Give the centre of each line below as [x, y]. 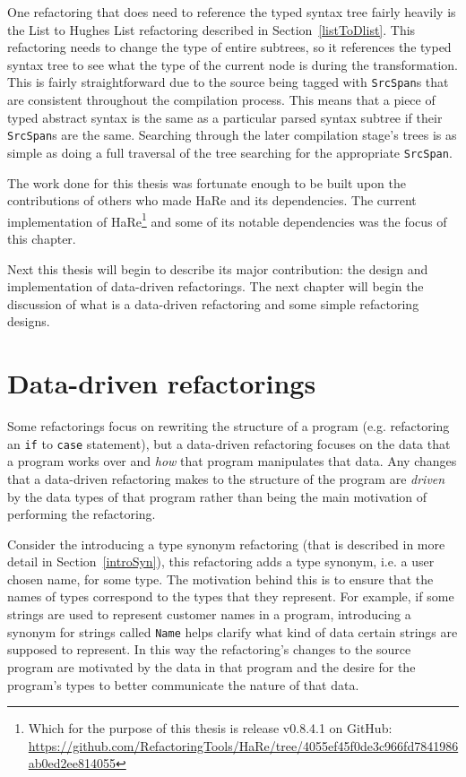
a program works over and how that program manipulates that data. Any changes [232, 461]
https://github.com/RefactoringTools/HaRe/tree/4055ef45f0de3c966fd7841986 [243, 745]
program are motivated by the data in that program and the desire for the [211, 666]
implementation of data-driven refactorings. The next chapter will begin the [216, 286]
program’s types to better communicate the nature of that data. [183, 684]
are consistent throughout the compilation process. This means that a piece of [221, 100]
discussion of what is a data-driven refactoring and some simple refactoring [213, 303]
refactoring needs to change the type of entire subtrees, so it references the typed [229, 47]
